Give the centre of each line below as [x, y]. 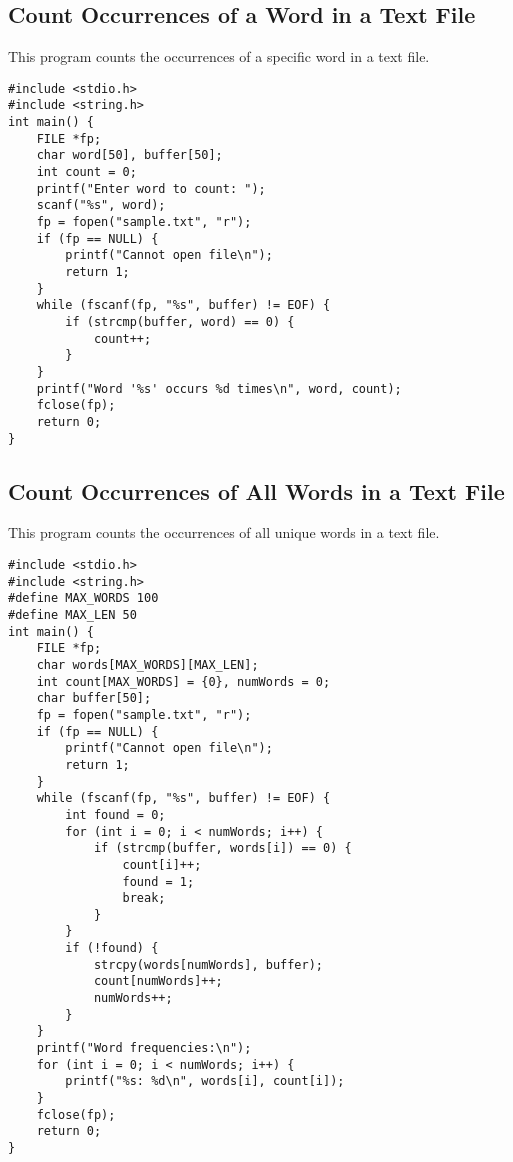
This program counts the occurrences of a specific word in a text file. [219, 56]
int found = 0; [115, 814]
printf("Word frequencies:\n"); [144, 1048]
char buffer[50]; [94, 698]
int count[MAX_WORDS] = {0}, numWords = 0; [183, 681]
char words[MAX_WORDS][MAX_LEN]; [147, 664]
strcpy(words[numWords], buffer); [208, 964]
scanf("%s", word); [101, 205]
